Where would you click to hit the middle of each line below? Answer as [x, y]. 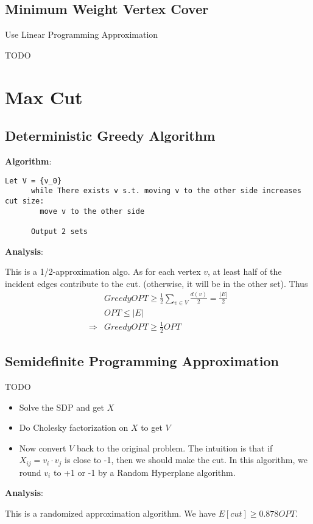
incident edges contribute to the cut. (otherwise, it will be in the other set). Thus [156, 283]
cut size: [25, 201]
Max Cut [44, 97]
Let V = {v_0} [33, 181]
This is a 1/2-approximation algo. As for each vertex [103, 271]
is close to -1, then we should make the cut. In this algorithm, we [186, 460]
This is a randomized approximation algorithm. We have [111, 513]
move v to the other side [92, 211]
